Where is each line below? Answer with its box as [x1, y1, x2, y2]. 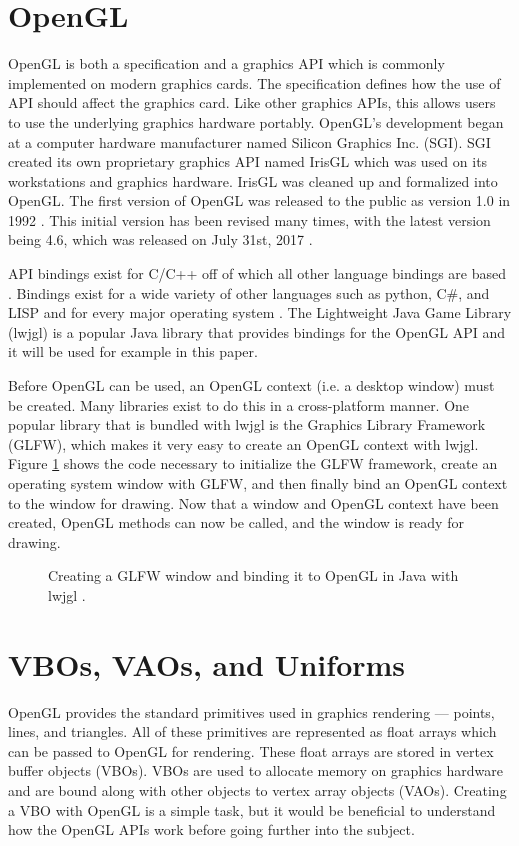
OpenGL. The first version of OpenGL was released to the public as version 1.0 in [8, 190, 511, 211]
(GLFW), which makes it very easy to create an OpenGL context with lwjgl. [8, 433, 479, 454]
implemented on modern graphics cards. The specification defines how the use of [8, 72, 501, 93]
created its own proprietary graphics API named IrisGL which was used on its [8, 151, 488, 172]
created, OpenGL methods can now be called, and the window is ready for [8, 512, 464, 533]
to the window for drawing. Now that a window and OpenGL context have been [8, 492, 499, 513]
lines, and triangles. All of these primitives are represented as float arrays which [8, 721, 497, 742]
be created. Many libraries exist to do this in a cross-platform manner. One [8, 394, 470, 415]
